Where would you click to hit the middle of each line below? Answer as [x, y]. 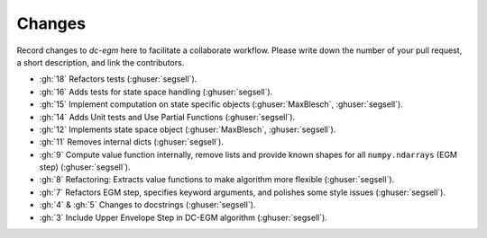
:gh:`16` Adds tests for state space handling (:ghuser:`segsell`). [156, 92]
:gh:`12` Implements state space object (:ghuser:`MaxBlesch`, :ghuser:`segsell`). [188, 129]
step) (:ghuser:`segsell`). [85, 167]
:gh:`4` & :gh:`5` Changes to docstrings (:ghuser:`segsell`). [147, 205]
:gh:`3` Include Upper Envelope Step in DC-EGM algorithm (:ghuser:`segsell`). [184, 217]
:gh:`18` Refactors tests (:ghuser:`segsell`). [118, 79]
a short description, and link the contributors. [101, 62]
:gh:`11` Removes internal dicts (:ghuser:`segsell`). [132, 142]
